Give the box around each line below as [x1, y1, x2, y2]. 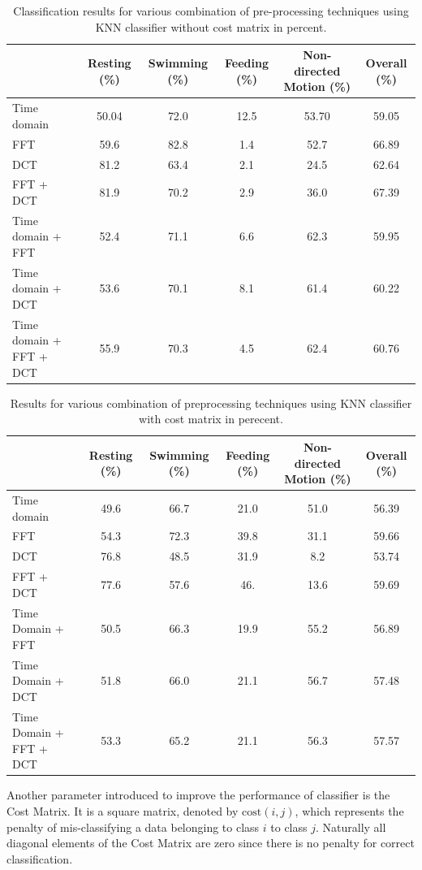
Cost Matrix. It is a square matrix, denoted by [6, 803, 239, 820]
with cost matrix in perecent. [139, 410, 283, 427]
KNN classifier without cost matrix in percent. [95, 18, 327, 35]
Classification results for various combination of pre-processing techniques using [13, 2, 409, 19]
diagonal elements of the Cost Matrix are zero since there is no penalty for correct [6, 834, 415, 851]
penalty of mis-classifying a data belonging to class [6, 818, 260, 835]
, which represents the [295, 803, 404, 820]
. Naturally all [315, 818, 386, 835]
